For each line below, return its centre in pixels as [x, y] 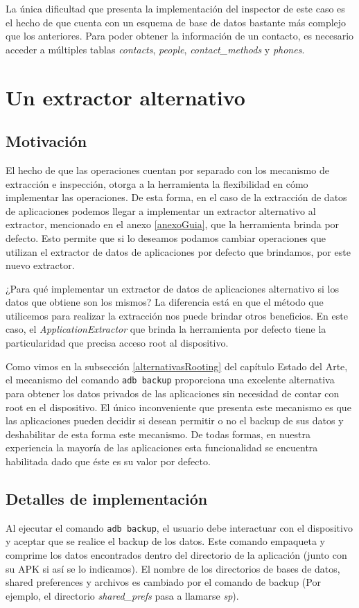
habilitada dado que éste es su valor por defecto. [108, 461]
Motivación [46, 141]
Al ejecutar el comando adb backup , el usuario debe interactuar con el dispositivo [179, 527]
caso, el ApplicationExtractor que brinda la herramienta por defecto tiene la [166, 329]
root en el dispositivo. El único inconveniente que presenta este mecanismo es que [178, 407]
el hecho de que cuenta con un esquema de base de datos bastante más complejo [176, 22]
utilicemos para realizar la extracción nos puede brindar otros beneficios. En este [177, 315]
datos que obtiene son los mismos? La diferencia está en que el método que [165, 302]
